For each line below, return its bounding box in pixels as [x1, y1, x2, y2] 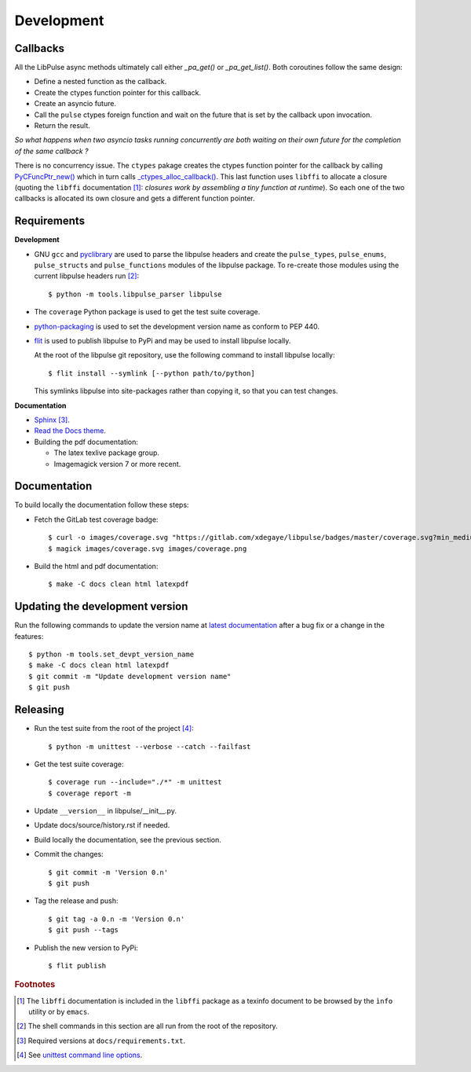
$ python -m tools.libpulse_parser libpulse [48, 289, 223, 299]
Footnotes [14, 979, 56, 990]
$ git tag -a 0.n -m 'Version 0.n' [48, 914, 185, 923]
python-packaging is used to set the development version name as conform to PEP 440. [34, 321, 320, 331]
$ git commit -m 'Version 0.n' [48, 868, 169, 876]
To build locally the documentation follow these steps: [14, 500, 189, 510]
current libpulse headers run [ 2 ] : [34, 271, 140, 281]
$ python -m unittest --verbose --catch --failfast [48, 742, 251, 751]
